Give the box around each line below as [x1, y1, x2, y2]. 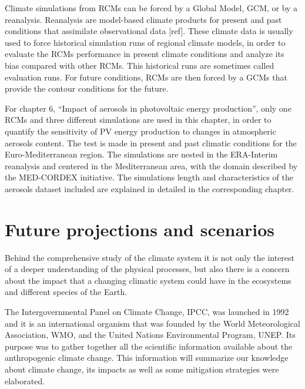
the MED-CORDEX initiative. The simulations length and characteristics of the [5, 171, 293, 183]
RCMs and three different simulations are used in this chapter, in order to [5, 113, 272, 126]
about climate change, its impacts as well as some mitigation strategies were [5, 363, 279, 375]
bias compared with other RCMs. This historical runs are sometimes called [5, 59, 274, 71]
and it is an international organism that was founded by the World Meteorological [5, 317, 300, 329]
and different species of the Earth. [5, 286, 128, 298]
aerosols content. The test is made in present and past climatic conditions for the [5, 136, 297, 149]
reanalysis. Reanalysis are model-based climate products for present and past [5, 13, 282, 25]
